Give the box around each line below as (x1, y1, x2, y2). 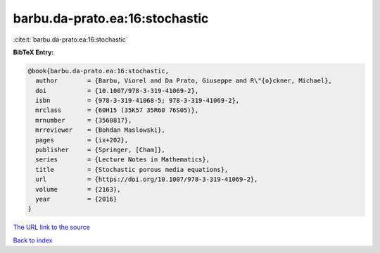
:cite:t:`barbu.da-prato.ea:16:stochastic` (13, 35, 128, 44)
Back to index (13, 236, 53, 245)
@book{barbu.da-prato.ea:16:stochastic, (27, 67, 169, 75)
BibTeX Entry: (13, 48, 54, 56)
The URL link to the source (13, 223, 91, 232)
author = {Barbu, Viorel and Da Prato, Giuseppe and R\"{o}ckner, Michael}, (35, 77, 332, 85)
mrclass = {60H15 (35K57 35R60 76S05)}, (35, 106, 199, 114)
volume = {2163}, (35, 185, 121, 193)
